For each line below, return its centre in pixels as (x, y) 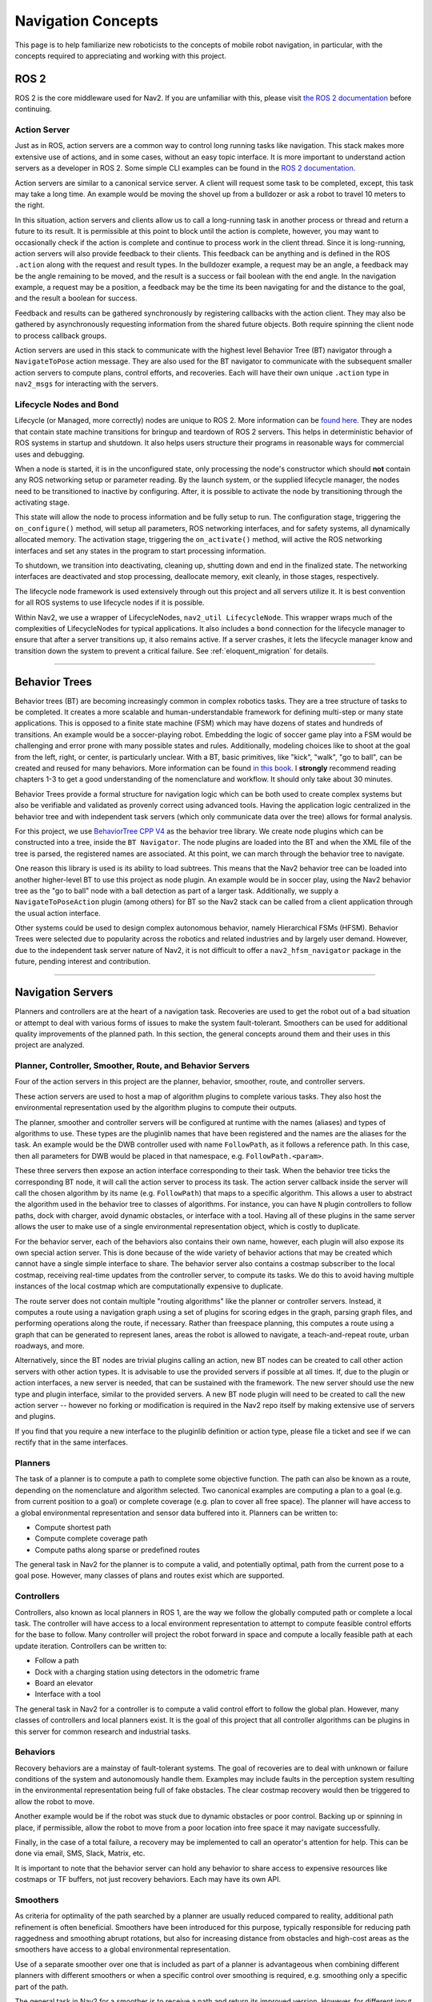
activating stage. (42, 503)
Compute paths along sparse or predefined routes (117, 1550)
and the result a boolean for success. (76, 298)
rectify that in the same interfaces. (71, 1442)
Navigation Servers (64, 993)
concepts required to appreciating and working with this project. (121, 55)
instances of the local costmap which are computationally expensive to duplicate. (149, 1286)
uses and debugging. (50, 454)
